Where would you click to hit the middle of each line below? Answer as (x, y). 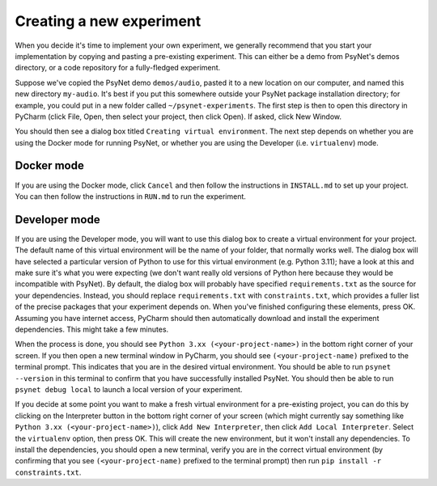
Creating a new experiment (108, 21)
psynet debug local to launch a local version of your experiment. (129, 389)
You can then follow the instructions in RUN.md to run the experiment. (131, 196)
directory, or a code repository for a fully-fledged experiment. (118, 68)
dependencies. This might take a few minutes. (92, 329)
